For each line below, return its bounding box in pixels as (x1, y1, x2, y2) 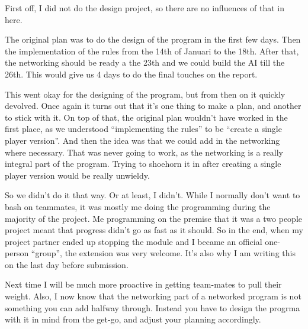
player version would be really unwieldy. (5, 169, 150, 181)
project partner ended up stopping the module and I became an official (5, 235, 262, 247)
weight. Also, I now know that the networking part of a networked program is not (5, 290, 301, 302)
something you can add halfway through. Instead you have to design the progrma (5, 301, 300, 314)
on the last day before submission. (5, 258, 129, 270)
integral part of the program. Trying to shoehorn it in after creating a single (5, 157, 281, 170)
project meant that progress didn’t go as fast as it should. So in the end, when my (5, 224, 303, 236)
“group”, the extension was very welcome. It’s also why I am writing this (31, 247, 296, 259)
